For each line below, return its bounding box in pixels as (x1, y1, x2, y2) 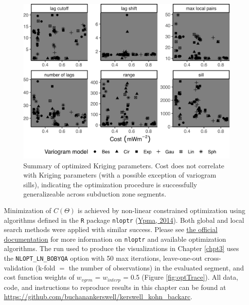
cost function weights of (4, 272, 74, 282)
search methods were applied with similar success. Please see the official (4, 224, 218, 234)
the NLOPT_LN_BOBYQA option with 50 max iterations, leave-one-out (4, 253, 202, 263)
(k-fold (35, 262, 55, 272)
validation (4, 262, 34, 272)
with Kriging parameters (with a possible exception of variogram (23, 170, 216, 180)
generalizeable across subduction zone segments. (23, 189, 166, 199)
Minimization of (4, 205, 52, 215)
